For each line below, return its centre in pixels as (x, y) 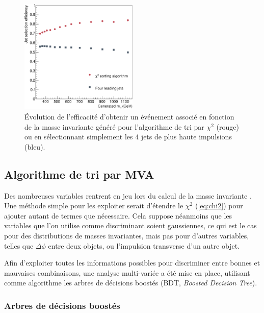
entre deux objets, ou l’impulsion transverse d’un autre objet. (144, 245)
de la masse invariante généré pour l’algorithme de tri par (114, 126)
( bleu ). (35, 146)
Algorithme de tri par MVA (79, 174)
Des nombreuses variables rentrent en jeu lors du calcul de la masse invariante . (128, 195)
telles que (19, 245)
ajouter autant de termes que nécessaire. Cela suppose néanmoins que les (118, 215)
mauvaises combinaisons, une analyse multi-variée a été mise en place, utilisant (127, 272)
